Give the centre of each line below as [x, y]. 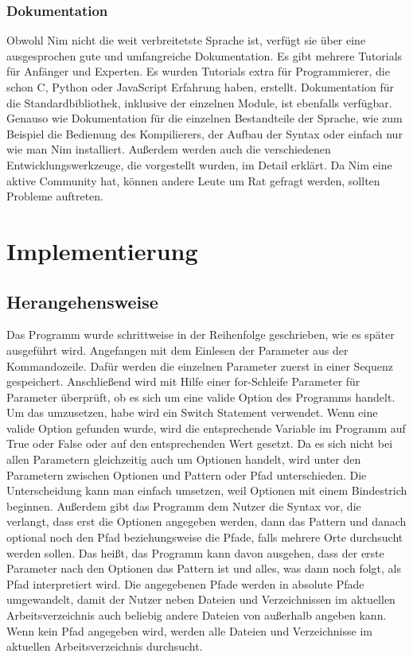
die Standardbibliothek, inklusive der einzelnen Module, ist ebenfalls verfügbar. [199, 102]
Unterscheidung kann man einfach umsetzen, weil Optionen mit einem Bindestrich [207, 490]
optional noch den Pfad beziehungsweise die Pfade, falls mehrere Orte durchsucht [205, 537]
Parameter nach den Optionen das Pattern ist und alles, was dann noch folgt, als [204, 568]
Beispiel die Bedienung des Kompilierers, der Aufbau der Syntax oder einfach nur [205, 133]
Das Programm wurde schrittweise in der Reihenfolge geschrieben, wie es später [201, 334]
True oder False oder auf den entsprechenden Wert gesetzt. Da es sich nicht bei [200, 443]
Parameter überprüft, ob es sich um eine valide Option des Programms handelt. [201, 397]
